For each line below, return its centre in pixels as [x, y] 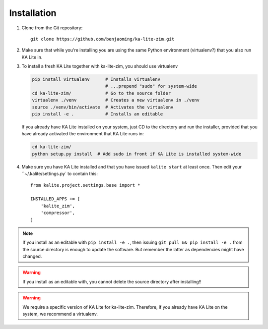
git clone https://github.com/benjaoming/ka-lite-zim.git [102, 39]
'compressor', [58, 213]
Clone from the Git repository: [52, 28]
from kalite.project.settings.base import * [86, 185]
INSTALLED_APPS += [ [55, 199]
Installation [33, 13]
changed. [32, 256]
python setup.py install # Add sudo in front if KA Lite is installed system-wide [137, 154]
